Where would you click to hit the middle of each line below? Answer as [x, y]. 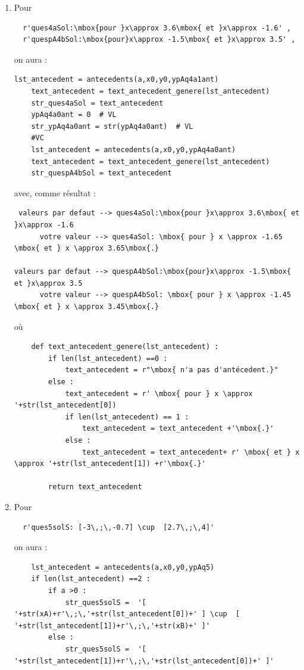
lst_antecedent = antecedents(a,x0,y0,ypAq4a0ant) [134, 149]
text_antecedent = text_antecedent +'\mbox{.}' [178, 429]
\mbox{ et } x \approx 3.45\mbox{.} [87, 307]
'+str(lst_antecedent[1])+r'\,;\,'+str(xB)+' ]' [112, 626]
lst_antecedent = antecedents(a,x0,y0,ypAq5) [123, 567]
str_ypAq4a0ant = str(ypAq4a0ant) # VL [112, 126]
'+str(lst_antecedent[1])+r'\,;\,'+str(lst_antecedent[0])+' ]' [144, 661]
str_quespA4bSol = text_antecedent [101, 173]
